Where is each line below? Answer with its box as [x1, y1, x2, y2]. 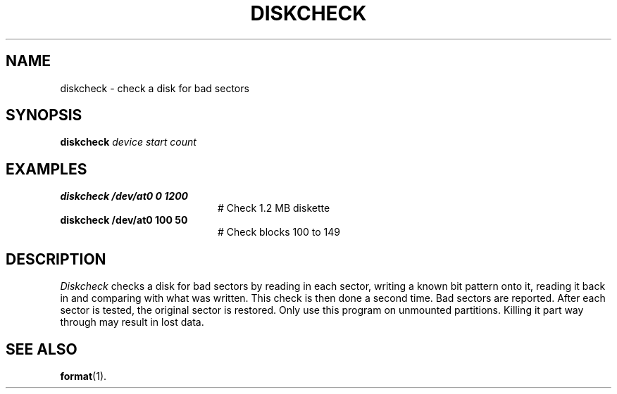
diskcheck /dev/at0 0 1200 [60, 190, 189, 203]
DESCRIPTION [6, 250, 106, 268]
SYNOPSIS [6, 106, 82, 125]
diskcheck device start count [60, 136, 197, 148]
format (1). [60, 369, 107, 382]
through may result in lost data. [60, 316, 204, 329]
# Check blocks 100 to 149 [218, 226, 340, 239]
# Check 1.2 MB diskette [218, 202, 330, 215]
